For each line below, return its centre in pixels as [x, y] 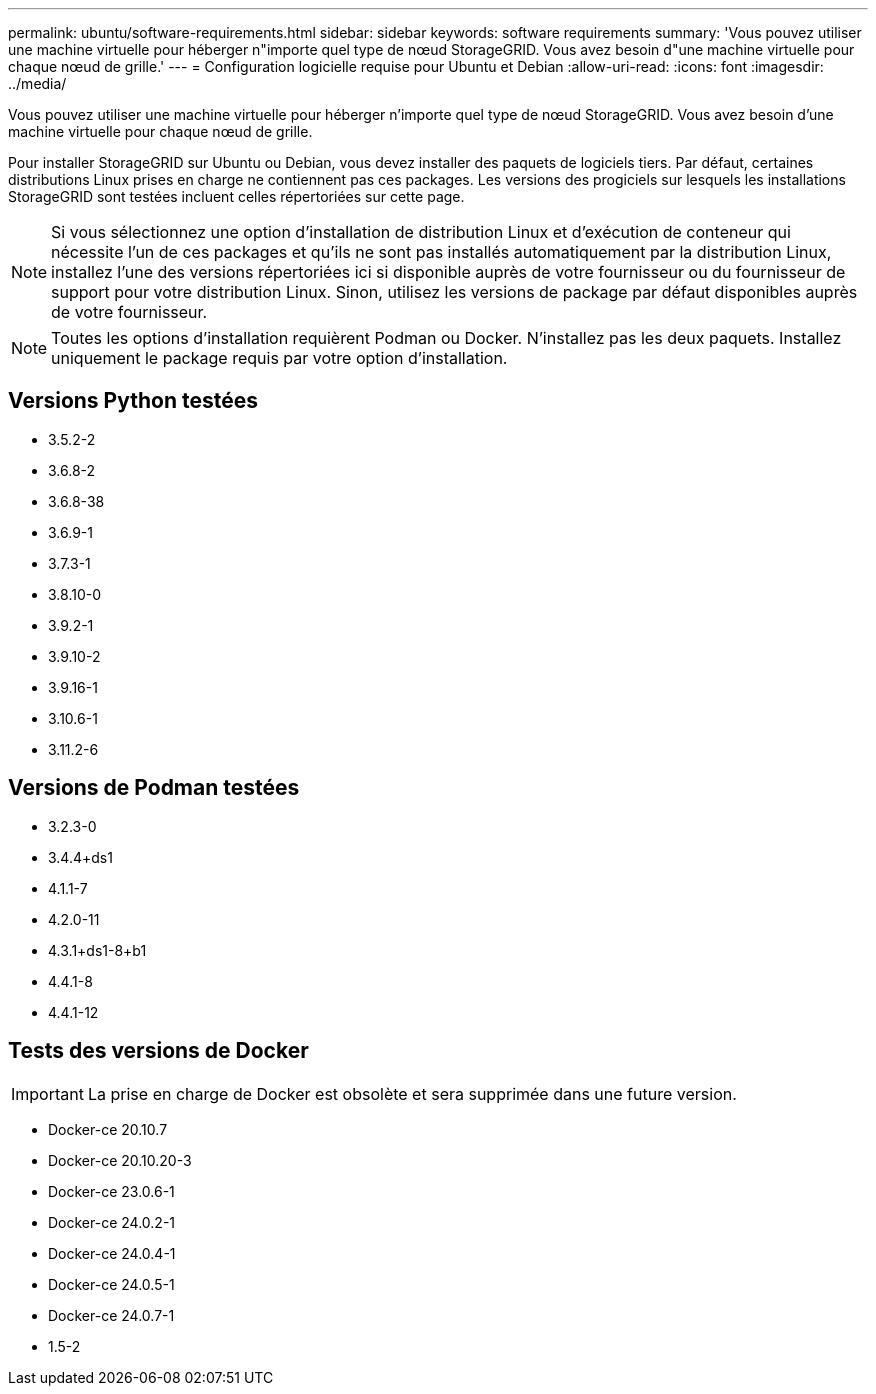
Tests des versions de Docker [158, 1051]
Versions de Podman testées [154, 788]
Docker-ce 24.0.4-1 [112, 1253]
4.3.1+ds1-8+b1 [97, 950]
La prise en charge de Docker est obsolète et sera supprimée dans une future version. [412, 1093]
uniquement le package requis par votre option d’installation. [279, 358]
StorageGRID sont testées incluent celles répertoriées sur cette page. [236, 196]
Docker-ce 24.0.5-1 [111, 1284]
